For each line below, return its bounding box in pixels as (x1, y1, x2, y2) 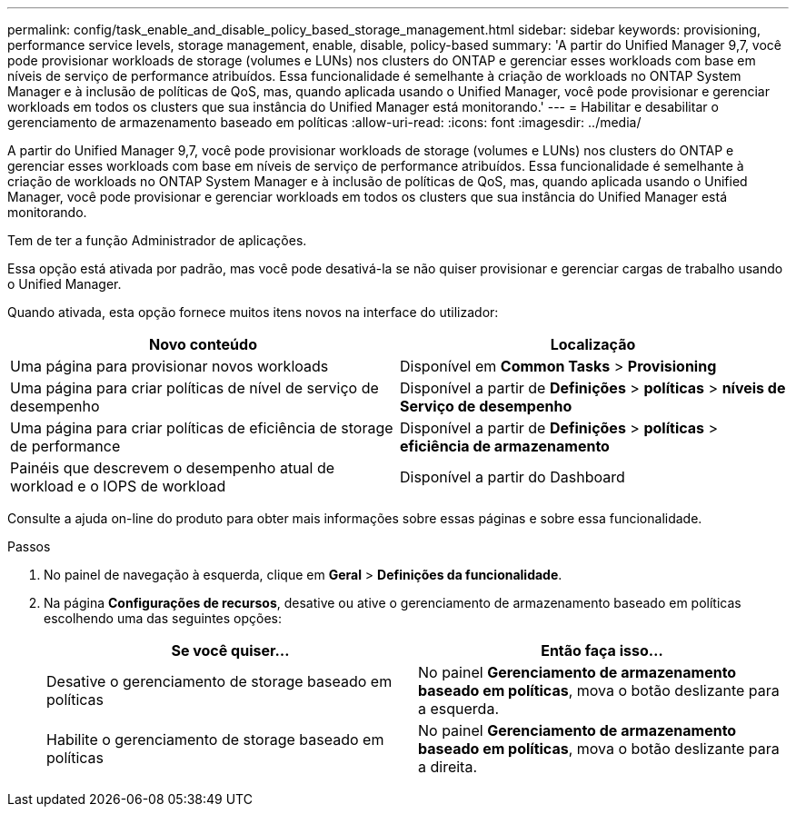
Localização (550, 335, 636, 353)
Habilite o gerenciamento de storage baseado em (46, 730, 384, 749)
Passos (7, 539, 51, 554)
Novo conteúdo (149, 335, 257, 353)
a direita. (418, 758, 478, 776)
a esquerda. (418, 700, 499, 718)
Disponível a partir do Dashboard (400, 468, 625, 486)
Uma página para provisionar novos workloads (10, 357, 329, 375)
